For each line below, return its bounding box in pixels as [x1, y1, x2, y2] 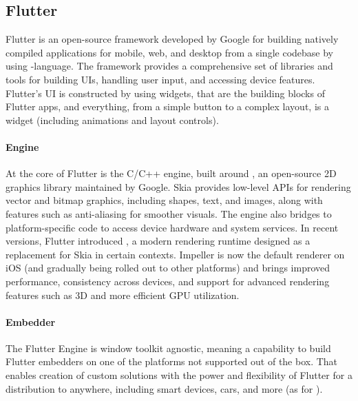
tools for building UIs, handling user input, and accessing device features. [6, 72, 315, 86]
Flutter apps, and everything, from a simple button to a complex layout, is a [6, 99, 329, 114]
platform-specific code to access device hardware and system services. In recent [6, 220, 339, 234]
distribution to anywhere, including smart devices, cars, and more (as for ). [6, 381, 323, 395]
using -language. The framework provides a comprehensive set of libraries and [6, 59, 333, 73]
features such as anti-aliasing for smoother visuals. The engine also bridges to [6, 206, 332, 220]
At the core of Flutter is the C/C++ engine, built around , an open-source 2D [6, 166, 337, 181]
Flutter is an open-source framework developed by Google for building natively [6, 32, 339, 46]
